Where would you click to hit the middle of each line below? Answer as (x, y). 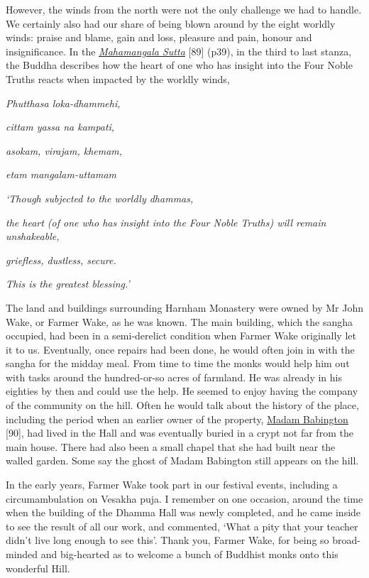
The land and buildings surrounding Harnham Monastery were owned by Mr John (184, 307)
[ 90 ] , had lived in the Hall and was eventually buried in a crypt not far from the (180, 433)
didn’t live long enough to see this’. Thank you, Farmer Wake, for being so (167, 540)
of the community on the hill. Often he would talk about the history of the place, (182, 405)
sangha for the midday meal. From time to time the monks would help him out (178, 363)
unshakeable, (33, 236)
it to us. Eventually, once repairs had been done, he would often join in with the (180, 349)
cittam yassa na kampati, (60, 127)
